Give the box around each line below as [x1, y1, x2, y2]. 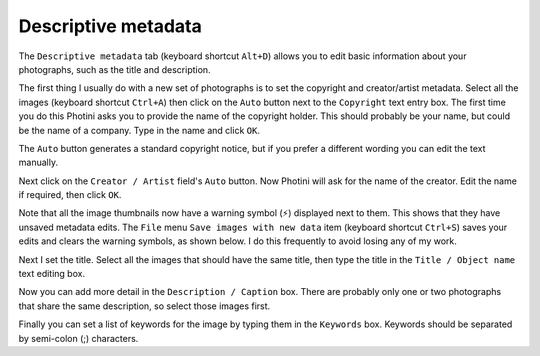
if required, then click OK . [18, 189, 122, 201]
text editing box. [18, 268, 85, 280]
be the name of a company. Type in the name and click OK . [18, 124, 260, 136]
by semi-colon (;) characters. [18, 332, 139, 344]
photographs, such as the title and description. [18, 63, 211, 75]
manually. [18, 156, 59, 169]
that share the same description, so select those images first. [18, 300, 271, 312]
